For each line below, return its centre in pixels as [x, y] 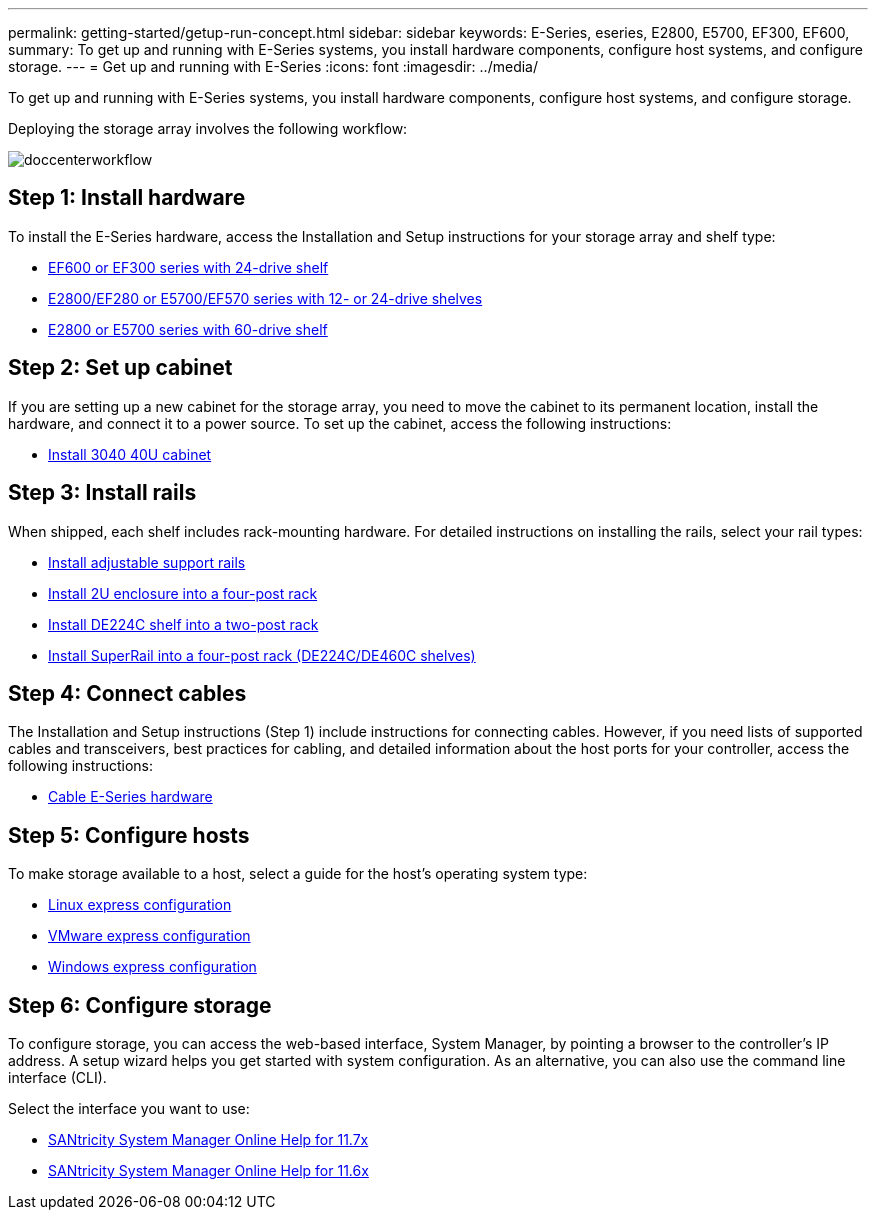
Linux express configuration [140, 905]
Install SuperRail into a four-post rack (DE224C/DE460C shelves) [262, 655]
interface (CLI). [57, 1078]
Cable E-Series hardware [130, 797]
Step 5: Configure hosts [129, 835]
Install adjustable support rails [147, 562]
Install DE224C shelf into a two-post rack [183, 624]
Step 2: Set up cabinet [120, 368]
